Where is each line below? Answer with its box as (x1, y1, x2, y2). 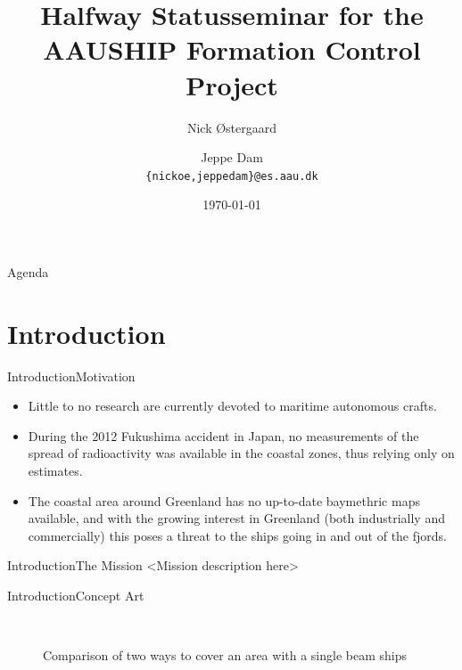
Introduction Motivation (7, 366, 136, 385)
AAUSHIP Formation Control (43, 31, 421, 68)
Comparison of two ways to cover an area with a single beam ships (43, 646, 408, 665)
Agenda (7, 262, 49, 281)
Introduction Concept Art (7, 586, 144, 604)
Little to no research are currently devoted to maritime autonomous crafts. (28, 396, 437, 415)
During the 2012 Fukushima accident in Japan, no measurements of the (28, 426, 419, 445)
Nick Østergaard (186, 118, 277, 136)
